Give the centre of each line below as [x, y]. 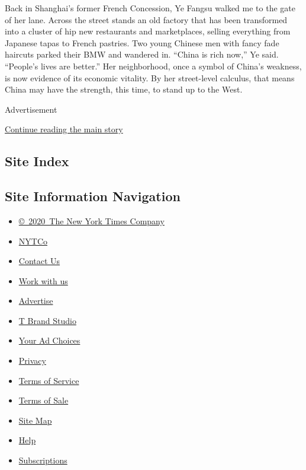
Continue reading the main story [64, 129]
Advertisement [31, 109]
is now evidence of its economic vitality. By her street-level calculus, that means [150, 77]
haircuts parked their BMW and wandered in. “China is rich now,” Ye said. [142, 54]
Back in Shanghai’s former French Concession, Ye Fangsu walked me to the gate [150, 8]
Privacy [32, 361]
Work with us [43, 280]
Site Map [35, 420]
